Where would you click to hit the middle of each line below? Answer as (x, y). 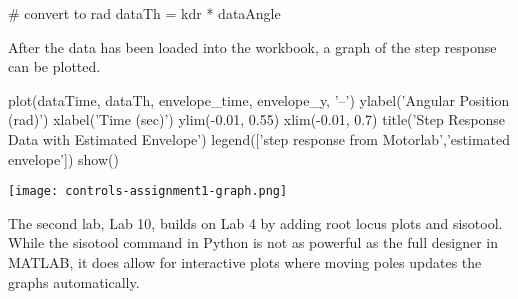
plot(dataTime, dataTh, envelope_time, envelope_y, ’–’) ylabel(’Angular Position (259, 99)
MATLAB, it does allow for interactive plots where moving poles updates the (245, 262)
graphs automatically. (74, 281)
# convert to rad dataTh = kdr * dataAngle (144, 13)
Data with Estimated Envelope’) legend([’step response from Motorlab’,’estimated (259, 138)
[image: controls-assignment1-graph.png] (148, 191)
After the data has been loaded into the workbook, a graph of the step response (252, 46)
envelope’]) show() (63, 158)
